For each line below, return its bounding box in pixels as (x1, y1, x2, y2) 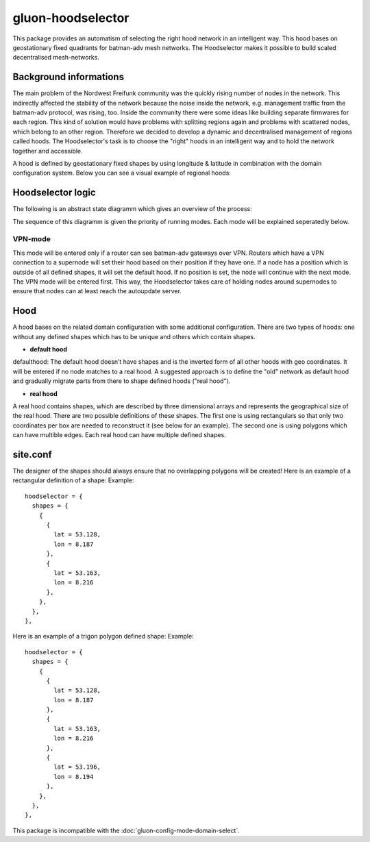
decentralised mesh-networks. (12, 53, 99, 62)
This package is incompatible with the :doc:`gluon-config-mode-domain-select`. (12, 826, 240, 834)
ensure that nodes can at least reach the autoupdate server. (12, 287, 182, 295)
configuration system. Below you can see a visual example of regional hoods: (12, 169, 231, 177)
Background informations (12, 71, 125, 83)
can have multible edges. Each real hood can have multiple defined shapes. (12, 431, 226, 439)
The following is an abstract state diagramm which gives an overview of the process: (12, 205, 253, 213)
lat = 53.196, (53, 763, 101, 771)
